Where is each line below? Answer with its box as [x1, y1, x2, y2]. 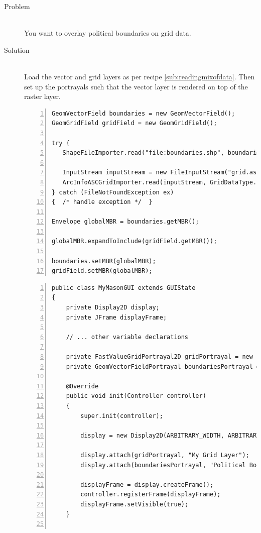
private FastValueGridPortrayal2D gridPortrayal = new [66, 353, 253, 360]
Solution [4, 44, 30, 55]
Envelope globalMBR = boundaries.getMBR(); [52, 218, 199, 226]
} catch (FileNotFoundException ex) [52, 188, 174, 196]
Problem [4, 1, 30, 11]
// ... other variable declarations [66, 333, 189, 341]
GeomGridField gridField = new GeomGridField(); [52, 120, 217, 127]
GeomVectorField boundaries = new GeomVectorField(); [52, 110, 235, 117]
